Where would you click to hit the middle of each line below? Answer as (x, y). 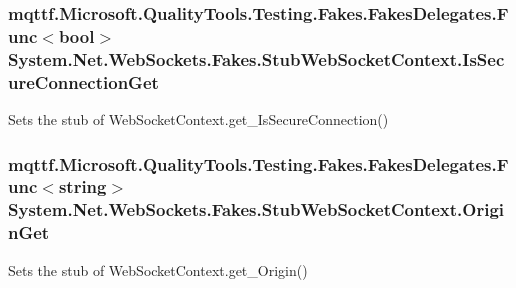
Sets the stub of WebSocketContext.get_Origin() (158, 269)
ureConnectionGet (83, 81)
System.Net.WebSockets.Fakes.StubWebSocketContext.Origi (256, 209)
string (82, 186)
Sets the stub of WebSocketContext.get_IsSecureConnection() (198, 118)
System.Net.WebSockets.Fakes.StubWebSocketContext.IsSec (256, 58)
